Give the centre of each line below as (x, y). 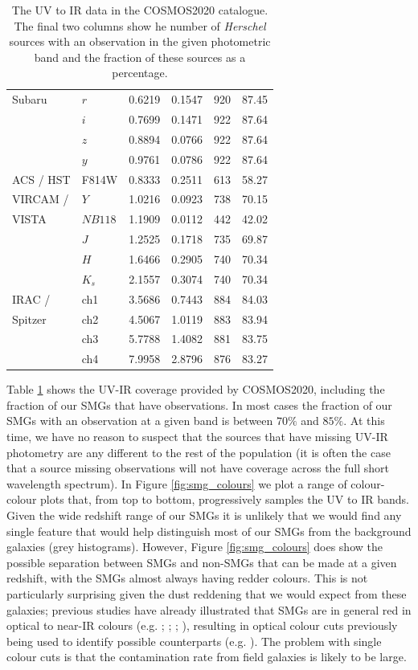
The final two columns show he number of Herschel (140, 25)
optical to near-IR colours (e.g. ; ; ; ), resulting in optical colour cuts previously (202, 625)
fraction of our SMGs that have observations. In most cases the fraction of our (199, 404)
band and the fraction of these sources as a (140, 57)
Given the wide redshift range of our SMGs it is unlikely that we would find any (204, 515)
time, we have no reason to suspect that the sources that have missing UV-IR (197, 437)
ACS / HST (41, 179)
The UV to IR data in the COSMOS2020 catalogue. (140, 10)
